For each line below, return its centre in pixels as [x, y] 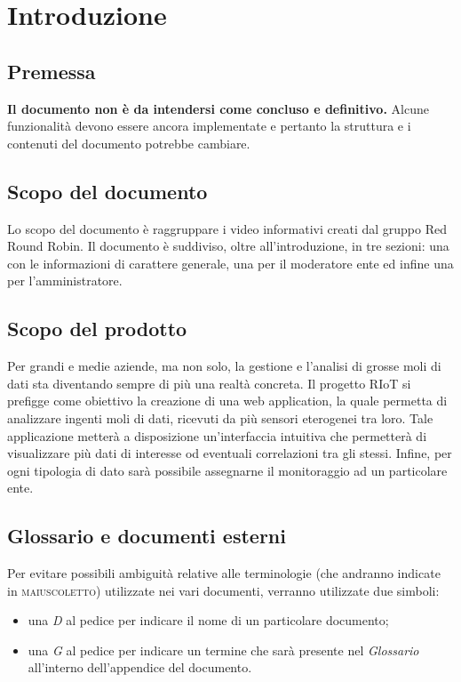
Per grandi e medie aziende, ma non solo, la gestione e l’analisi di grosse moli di [224, 366]
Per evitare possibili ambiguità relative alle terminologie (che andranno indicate [224, 573]
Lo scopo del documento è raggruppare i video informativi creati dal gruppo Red [227, 228]
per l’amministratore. [65, 281]
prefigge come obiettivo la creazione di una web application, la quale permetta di [227, 401]
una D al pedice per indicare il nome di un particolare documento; [208, 620]
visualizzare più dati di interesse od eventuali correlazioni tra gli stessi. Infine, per [230, 453]
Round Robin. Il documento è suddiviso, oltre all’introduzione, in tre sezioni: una [228, 246]
